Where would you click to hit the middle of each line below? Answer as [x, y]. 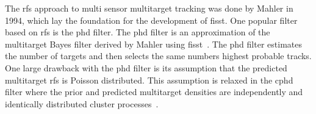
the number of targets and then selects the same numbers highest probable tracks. [158, 56]
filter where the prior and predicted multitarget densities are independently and [154, 92]
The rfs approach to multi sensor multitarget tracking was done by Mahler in [149, 8]
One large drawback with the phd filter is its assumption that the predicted [146, 67]
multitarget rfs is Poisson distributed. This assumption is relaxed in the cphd [149, 80]
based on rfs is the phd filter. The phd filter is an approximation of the [138, 32]
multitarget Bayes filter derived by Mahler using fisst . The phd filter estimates [153, 44]
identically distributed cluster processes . [82, 103]
